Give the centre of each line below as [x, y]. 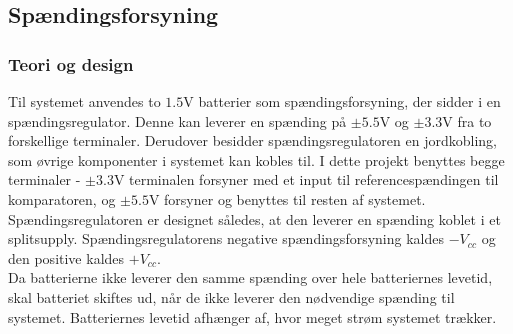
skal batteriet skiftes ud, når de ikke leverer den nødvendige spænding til [231, 296]
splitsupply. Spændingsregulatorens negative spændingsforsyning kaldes [226, 238]
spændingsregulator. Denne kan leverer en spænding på [177, 120]
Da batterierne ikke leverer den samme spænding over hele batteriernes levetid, [250, 277]
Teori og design [71, 63]
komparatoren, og [62, 198]
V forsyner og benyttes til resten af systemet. [287, 198]
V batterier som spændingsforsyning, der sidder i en [342, 101]
